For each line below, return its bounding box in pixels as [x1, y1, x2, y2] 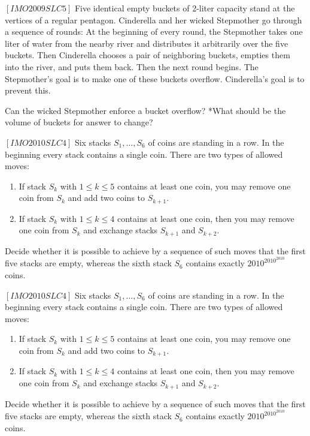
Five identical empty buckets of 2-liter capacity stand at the [74, 2, 295, 14]
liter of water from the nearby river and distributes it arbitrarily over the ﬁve [5, 37, 288, 49]
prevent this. [5, 84, 51, 97]
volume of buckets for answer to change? [5, 116, 153, 128]
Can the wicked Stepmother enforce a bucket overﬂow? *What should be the [5, 104, 286, 116]
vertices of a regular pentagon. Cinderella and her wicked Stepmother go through [5, 13, 302, 26]
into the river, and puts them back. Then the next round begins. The [5, 60, 259, 73]
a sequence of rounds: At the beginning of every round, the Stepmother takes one [5, 25, 303, 38]
